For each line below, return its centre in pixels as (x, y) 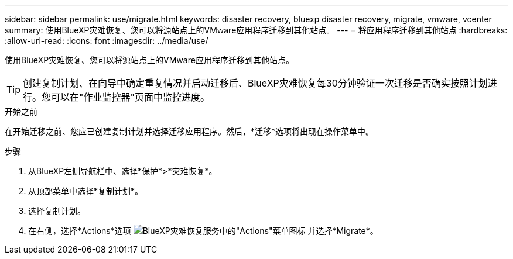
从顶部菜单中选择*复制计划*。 (86, 191)
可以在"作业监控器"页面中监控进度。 (130, 97)
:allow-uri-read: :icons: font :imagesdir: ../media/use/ (107, 41)
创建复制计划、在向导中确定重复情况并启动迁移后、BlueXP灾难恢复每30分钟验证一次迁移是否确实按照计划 (255, 83)
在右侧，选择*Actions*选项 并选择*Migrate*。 (203, 231)
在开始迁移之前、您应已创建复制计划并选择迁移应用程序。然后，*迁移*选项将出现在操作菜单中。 (189, 131)
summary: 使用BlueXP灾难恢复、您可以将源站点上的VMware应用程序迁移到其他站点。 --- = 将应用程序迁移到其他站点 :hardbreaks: (256, 30)
